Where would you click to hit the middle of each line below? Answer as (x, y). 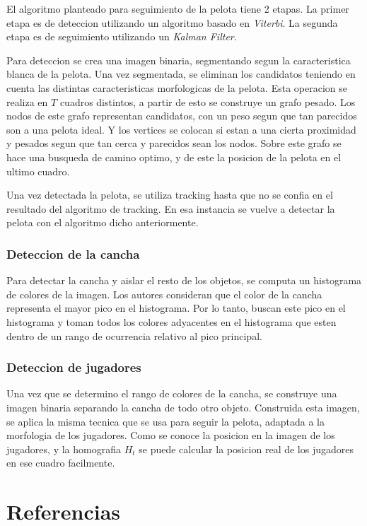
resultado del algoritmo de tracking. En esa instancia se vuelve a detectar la (171, 208)
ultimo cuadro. (38, 171)
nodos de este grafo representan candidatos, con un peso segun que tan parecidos (182, 116)
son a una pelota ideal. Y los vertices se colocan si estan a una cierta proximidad (181, 129)
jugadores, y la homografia (64, 449)
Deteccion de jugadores (74, 367)
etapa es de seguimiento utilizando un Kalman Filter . (122, 36)
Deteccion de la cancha (73, 253)
